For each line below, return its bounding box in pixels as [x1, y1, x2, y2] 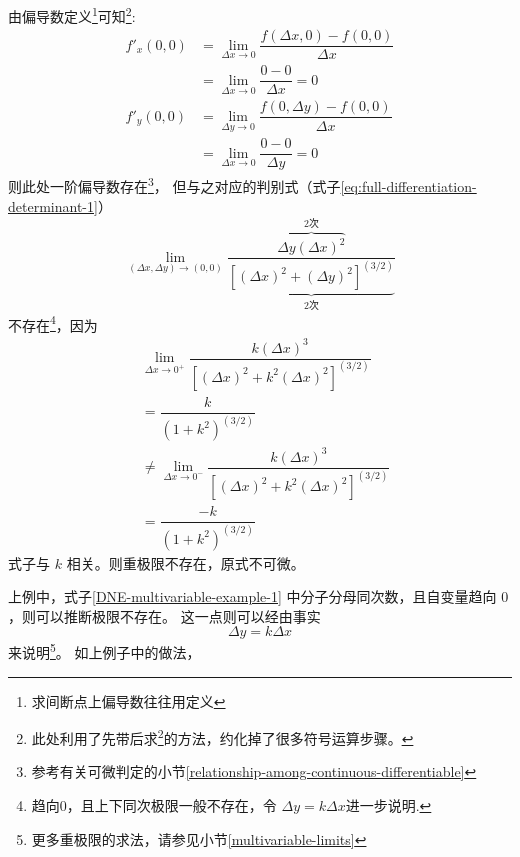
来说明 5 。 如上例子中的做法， [8, 639, 201, 662]
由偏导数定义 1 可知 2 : [8, 3, 136, 26]
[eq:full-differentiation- [340, 175, 477, 196]
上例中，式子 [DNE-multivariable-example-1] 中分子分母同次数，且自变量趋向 [8, 586, 497, 607]
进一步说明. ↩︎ [345, 795, 432, 816]
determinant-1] [8, 195, 98, 216]
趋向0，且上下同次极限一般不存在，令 [31, 795, 277, 816]
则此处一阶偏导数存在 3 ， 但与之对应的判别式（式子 [8, 173, 341, 196]
